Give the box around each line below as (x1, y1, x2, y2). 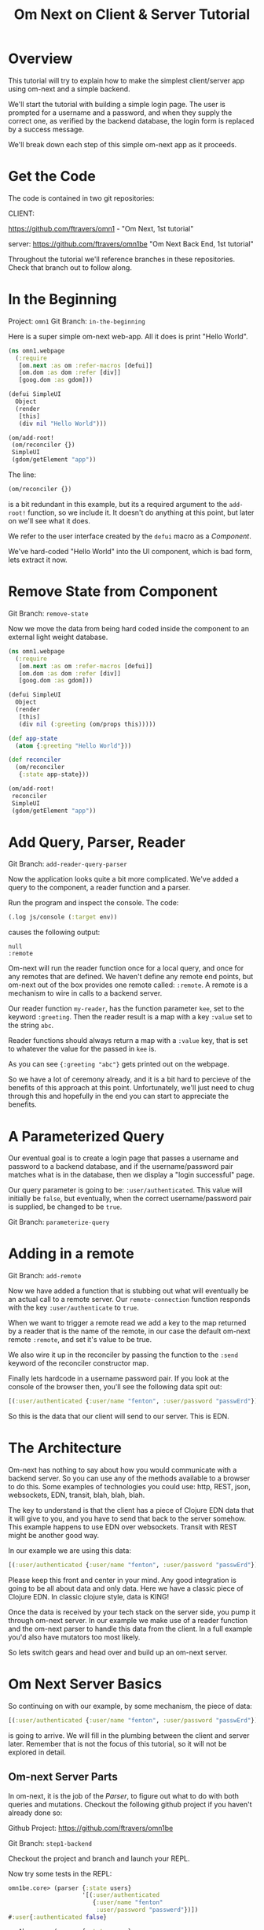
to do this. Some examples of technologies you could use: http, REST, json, (8, 1482, 251, 1491)
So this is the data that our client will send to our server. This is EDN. (8, 1411, 229, 1422)
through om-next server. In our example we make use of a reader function (8, 1615, 248, 1625)
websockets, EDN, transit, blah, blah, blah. (8, 1490, 145, 1499)
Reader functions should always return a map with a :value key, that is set (8, 1036, 248, 1045)
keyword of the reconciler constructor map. (8, 1359, 149, 1368)
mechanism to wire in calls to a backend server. (8, 989, 163, 998)
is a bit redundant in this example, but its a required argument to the (8, 499, 228, 508)
